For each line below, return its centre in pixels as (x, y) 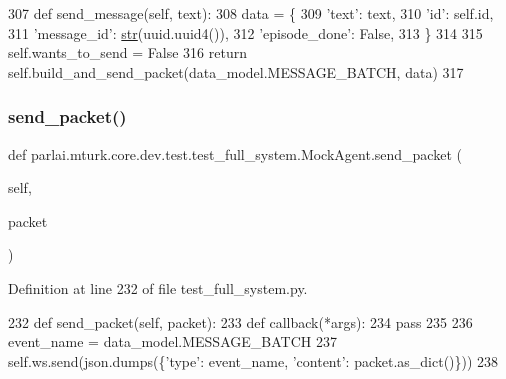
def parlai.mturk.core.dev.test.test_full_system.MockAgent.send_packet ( (235, 153)
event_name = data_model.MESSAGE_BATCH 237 (172, 341)
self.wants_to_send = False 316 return (127, 52)
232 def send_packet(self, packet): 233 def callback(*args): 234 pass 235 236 (240, 321)
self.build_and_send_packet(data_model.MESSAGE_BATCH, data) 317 (236, 71)
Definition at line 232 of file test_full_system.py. (158, 287)
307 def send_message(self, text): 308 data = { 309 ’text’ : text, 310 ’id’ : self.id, (251, 13)
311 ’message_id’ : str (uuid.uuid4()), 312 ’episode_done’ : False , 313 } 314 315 (245, 32)
